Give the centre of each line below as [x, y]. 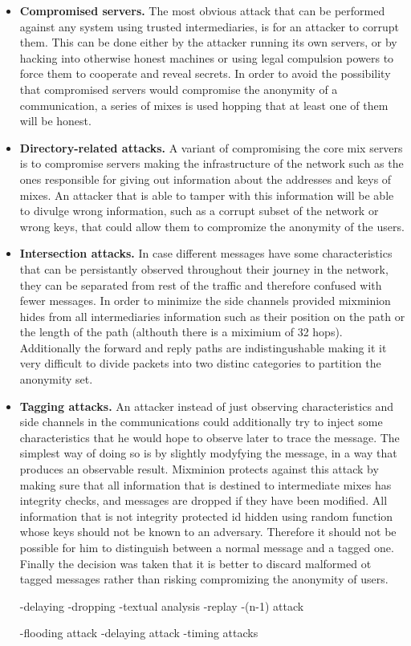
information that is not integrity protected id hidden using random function [206, 516]
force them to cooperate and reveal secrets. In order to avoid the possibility [205, 73]
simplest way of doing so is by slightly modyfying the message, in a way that [208, 453]
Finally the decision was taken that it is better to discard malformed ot [195, 563]
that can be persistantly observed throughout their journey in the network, [204, 268]
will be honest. [55, 121]
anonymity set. [56, 379]
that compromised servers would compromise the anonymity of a [179, 89]
